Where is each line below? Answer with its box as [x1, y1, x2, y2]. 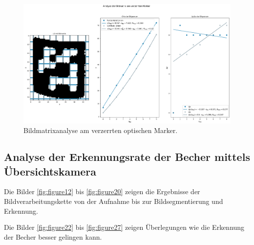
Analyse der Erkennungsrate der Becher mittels [4, 149, 250, 164]
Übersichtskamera [4, 163, 97, 178]
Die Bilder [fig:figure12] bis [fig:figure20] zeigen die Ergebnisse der [4, 186, 200, 197]
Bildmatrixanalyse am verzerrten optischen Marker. [23, 125, 178, 135]
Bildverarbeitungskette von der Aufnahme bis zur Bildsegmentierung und [4, 196, 223, 206]
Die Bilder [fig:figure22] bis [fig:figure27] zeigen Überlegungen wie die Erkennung [4, 222, 245, 232]
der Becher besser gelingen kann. [4, 231, 102, 242]
